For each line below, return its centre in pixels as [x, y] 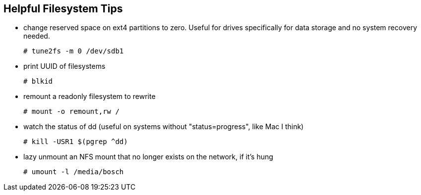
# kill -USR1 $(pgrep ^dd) [76, 142]
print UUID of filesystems [64, 66]
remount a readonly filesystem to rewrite [90, 97]
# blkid [38, 81]
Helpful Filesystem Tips [63, 9]
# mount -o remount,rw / [71, 112]
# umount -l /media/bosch [74, 172]
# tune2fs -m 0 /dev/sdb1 [74, 51]
